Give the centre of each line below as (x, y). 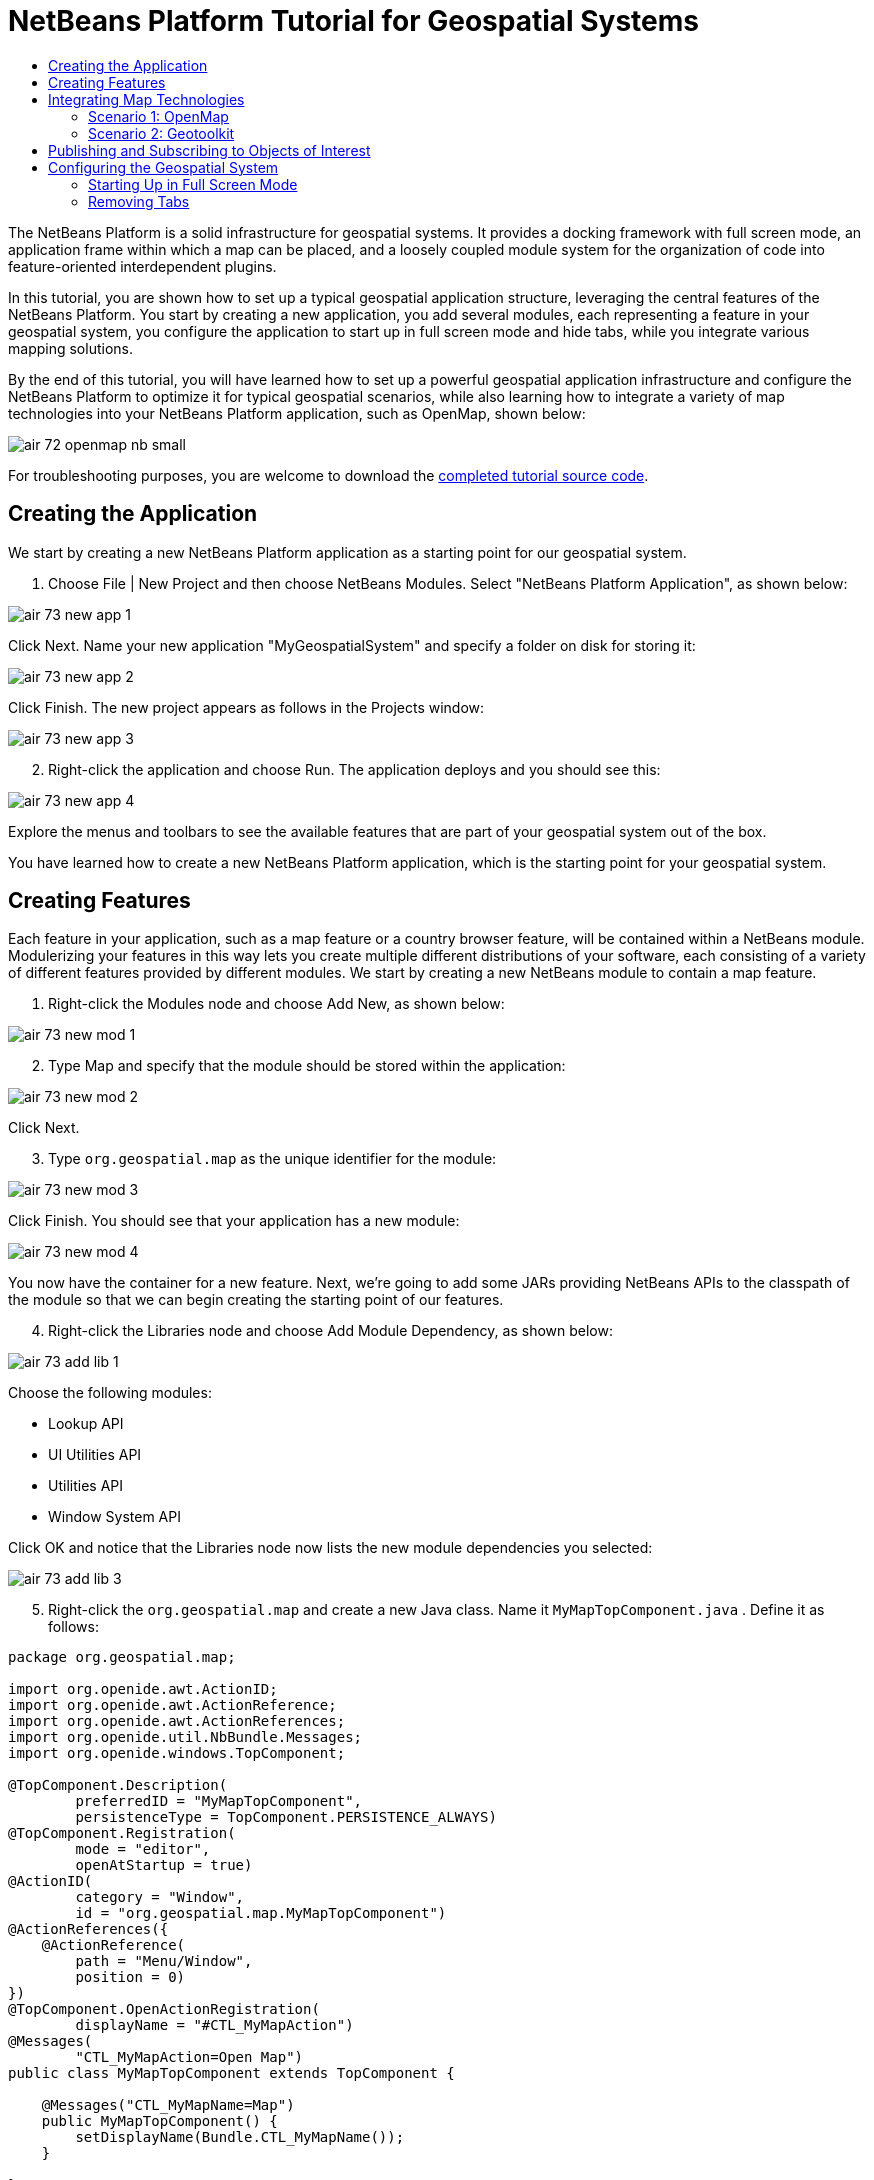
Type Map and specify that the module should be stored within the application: (307, 1066)
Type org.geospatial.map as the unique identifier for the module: (272, 1159)
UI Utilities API (95, 1455)
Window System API (114, 1517)
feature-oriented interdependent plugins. (142, 266)
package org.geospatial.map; (122, 1657)
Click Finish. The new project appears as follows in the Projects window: (246, 707)
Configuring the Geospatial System (163, 167)
